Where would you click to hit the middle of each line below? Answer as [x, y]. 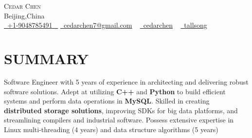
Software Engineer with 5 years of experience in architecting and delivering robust [126, 81]
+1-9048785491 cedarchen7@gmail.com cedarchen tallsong [107, 25]
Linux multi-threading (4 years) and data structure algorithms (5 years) [111, 129]
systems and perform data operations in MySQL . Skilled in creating [107, 101]
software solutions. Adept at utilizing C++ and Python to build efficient [115, 91]
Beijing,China [24, 15]
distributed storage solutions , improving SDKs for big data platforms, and [121, 110]
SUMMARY [46, 58]
